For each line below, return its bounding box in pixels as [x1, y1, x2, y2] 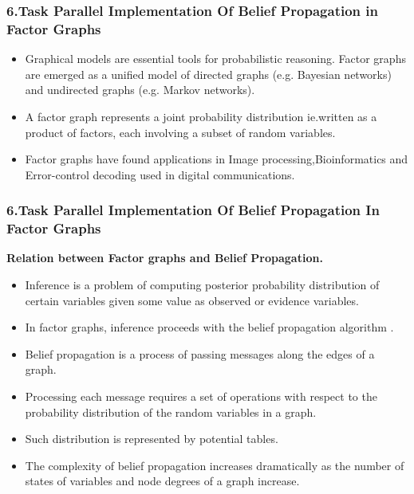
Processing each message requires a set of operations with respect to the [25, 388, 377, 404]
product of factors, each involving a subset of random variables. [25, 123, 336, 140]
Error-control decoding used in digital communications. [25, 166, 295, 182]
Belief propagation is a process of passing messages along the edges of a [25, 345, 375, 362]
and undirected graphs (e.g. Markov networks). [25, 81, 255, 98]
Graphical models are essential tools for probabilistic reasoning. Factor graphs [25, 50, 406, 67]
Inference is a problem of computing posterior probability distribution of [25, 276, 380, 293]
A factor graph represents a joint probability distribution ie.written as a [25, 108, 377, 124]
